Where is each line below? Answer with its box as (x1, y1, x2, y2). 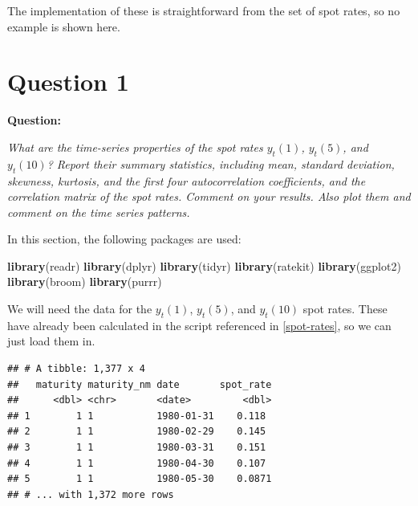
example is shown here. (7, 18, 120, 35)
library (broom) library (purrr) (7, 273, 162, 290)
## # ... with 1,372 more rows (7, 488, 174, 500)
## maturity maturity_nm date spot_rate (7, 378, 272, 390)
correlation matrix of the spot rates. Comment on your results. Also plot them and (7, 188, 411, 205)
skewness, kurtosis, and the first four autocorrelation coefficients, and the (7, 172, 366, 189)
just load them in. (7, 333, 95, 349)
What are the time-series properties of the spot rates (7, 138, 263, 155)
